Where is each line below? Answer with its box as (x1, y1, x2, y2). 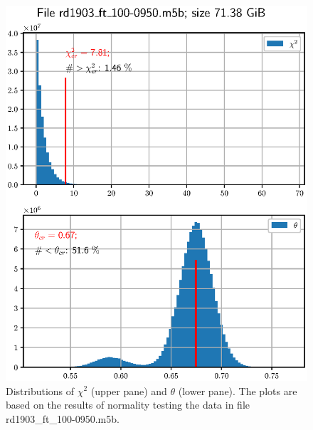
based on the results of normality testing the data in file (6, 397, 250, 412)
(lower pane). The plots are (178, 383, 297, 398)
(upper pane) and (90, 383, 167, 398)
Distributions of (6, 383, 75, 398)
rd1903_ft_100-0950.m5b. (6, 411, 120, 426)
